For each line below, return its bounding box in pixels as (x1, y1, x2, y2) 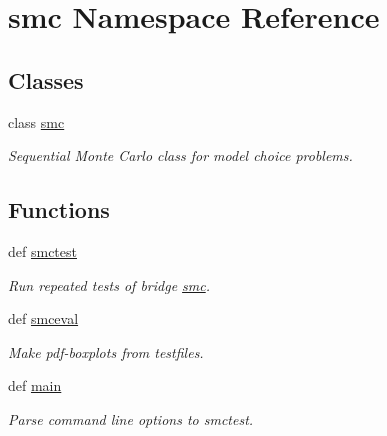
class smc (8, 111, 65, 132)
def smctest (8, 240, 77, 261)
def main (8, 375, 62, 396)
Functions (8, 194, 110, 225)
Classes (8, 64, 84, 95)
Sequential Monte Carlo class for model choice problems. (8, 145, 353, 166)
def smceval (8, 308, 79, 329)
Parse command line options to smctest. (8, 408, 254, 429)
